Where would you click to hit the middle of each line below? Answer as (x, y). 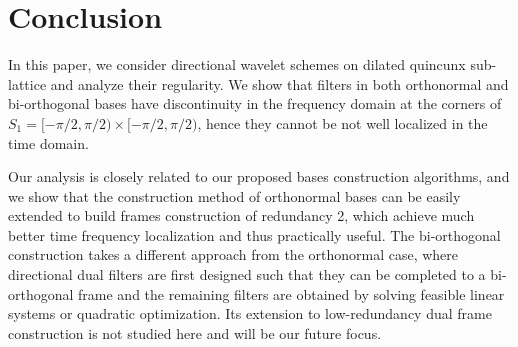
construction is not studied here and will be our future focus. (195, 332)
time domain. (48, 142)
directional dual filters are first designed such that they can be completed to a (247, 274)
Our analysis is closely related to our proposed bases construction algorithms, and (259, 176)
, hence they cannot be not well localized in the (342, 122)
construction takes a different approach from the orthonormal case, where (233, 254)
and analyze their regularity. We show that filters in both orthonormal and (279, 83)
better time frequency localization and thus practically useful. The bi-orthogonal (254, 234)
